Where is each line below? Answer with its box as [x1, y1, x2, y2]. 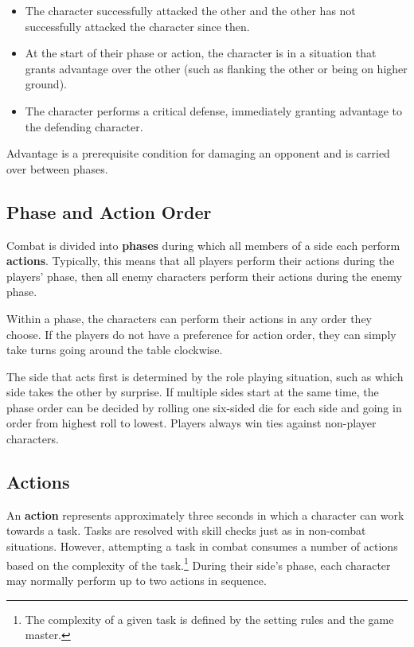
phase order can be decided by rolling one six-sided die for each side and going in [6, 399, 402, 415]
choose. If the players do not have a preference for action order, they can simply [6, 325, 396, 342]
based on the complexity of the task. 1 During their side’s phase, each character [6, 554, 391, 573]
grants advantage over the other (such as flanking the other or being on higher [25, 60, 408, 76]
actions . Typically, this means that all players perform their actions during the [6, 252, 395, 269]
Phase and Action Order [6, 199, 212, 224]
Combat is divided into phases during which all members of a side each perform [6, 236, 400, 253]
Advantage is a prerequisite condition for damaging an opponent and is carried [6, 145, 390, 162]
